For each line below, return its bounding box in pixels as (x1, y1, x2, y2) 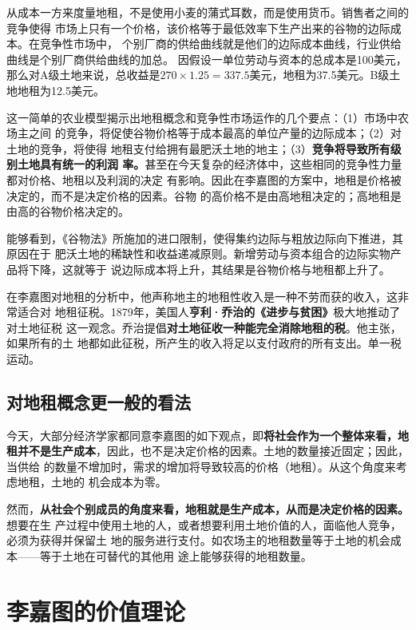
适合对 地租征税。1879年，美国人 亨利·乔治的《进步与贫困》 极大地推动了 (17, 303, 401, 320)
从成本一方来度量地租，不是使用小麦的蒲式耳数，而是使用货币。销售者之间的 (6, 4, 409, 20)
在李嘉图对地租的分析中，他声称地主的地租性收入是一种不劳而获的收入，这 (6, 287, 398, 304)
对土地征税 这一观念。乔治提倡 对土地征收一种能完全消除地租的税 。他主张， (6, 319, 402, 335)
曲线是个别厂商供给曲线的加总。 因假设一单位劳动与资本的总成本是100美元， (6, 50, 407, 67)
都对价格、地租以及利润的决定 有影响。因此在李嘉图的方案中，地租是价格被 (6, 171, 402, 188)
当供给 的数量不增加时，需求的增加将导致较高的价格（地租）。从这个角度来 (6, 458, 396, 474)
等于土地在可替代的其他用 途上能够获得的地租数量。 (39, 547, 312, 564)
